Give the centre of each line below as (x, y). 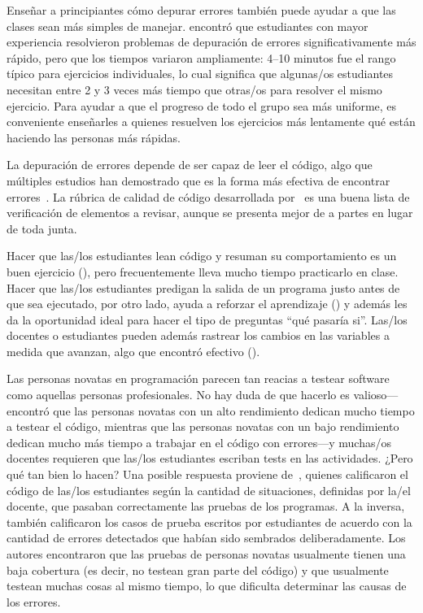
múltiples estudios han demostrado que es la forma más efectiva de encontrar (198, 180)
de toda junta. (42, 228)
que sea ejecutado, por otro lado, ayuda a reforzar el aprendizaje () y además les (207, 304)
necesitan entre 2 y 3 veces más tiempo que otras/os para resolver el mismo (194, 89)
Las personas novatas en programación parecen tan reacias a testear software (198, 378)
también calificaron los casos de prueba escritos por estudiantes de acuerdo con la (209, 522)
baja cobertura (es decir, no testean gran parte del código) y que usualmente (198, 570)
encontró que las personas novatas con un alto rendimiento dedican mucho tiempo (211, 410)
